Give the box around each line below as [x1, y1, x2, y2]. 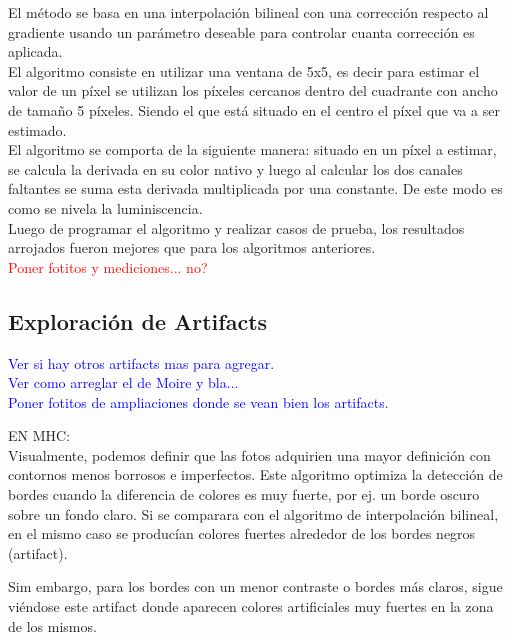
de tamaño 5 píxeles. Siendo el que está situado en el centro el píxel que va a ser [8, 99, 500, 120]
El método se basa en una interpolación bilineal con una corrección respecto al [8, 2, 489, 22]
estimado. [8, 119, 67, 140]
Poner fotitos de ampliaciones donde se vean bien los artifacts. [8, 391, 389, 412]
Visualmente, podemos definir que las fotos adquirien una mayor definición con [8, 444, 491, 465]
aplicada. [8, 41, 63, 62]
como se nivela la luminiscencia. [8, 197, 203, 218]
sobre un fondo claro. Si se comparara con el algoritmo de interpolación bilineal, [8, 503, 499, 524]
